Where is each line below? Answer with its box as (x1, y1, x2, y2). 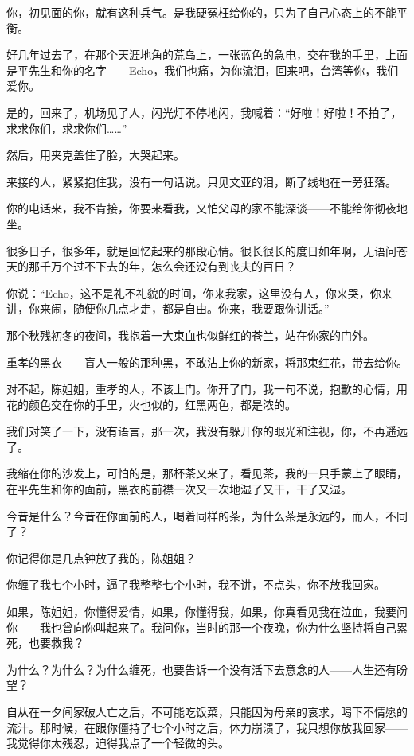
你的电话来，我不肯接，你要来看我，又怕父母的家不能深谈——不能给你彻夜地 (6, 200, 408, 216)
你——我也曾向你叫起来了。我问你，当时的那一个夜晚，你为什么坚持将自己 (6, 618, 396, 635)
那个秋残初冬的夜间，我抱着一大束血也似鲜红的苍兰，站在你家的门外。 (6, 326, 374, 343)
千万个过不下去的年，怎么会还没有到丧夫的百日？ (39, 258, 296, 275)
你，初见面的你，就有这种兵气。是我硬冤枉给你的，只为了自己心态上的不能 (6, 4, 396, 20)
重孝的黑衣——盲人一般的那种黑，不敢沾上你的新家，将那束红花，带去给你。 (6, 353, 408, 370)
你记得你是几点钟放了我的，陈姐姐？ (6, 549, 196, 566)
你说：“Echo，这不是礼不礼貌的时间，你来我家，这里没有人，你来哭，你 (6, 284, 381, 301)
